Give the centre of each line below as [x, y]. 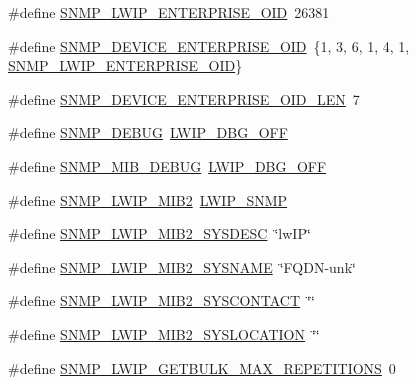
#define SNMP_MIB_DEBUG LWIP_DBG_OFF [167, 165]
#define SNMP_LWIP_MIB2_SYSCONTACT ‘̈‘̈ [161, 300]
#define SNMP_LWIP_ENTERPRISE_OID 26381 [169, 12]
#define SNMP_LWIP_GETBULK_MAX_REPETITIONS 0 [202, 367]
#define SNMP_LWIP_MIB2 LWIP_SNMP [148, 199]
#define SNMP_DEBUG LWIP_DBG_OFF [148, 132]
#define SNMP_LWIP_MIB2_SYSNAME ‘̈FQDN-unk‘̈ [182, 266]
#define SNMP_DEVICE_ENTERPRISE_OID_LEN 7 [184, 98]
